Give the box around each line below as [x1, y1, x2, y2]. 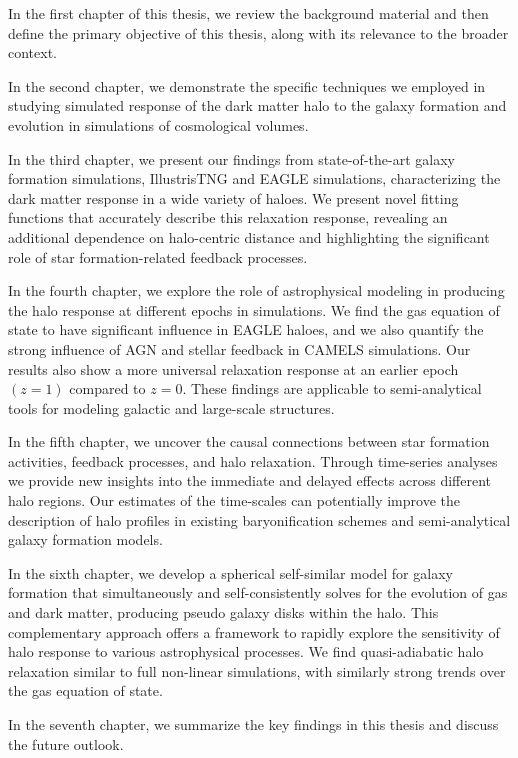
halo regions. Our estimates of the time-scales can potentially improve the [8, 490, 460, 511]
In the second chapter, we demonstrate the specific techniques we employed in [8, 75, 486, 96]
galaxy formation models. [8, 529, 163, 550]
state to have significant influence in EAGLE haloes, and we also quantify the [8, 319, 484, 340]
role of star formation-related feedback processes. [8, 246, 308, 267]
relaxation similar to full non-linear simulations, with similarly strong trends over [8, 660, 506, 681]
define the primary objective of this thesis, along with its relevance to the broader [8, 22, 509, 43]
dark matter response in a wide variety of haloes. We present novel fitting [8, 187, 459, 208]
